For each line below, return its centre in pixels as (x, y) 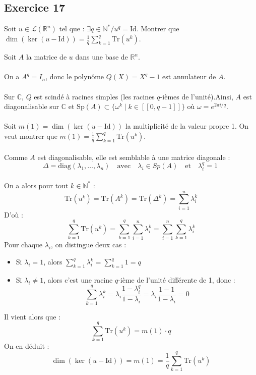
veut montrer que (31, 136)
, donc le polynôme (75, 76)
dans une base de (102, 57)
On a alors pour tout (36, 185)
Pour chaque (23, 245)
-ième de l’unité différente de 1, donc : (177, 279)
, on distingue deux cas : (89, 245)
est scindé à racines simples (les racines (94, 96)
